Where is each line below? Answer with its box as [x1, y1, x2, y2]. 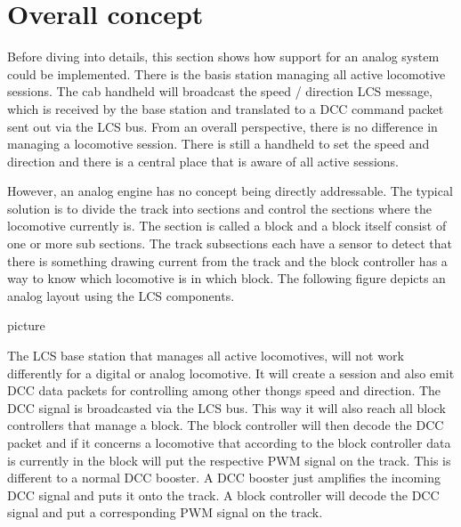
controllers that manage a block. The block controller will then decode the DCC [7, 416, 444, 434]
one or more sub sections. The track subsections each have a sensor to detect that [7, 234, 453, 253]
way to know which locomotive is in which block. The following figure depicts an [7, 269, 446, 288]
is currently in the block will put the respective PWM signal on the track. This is [7, 450, 451, 469]
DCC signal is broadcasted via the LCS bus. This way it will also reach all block [7, 398, 446, 417]
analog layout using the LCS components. [7, 286, 235, 304]
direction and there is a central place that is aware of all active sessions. [7, 151, 400, 170]
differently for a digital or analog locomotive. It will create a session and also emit [7, 363, 455, 382]
